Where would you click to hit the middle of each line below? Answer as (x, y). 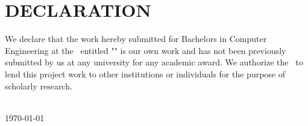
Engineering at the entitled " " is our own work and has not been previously (146, 50)
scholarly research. (39, 85)
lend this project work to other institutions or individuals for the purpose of (145, 73)
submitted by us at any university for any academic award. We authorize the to (154, 62)
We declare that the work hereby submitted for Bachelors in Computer (136, 39)
